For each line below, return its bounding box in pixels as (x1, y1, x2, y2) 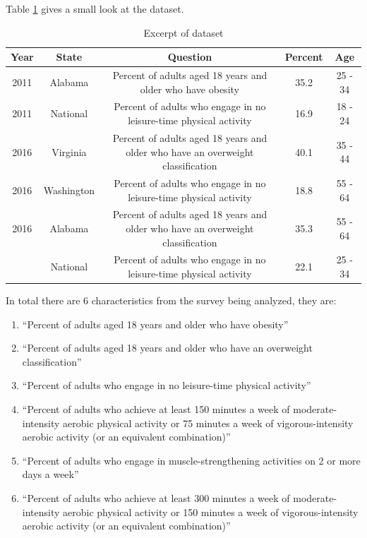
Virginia (52, 144, 87, 159)
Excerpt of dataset (143, 25, 224, 40)
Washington (43, 182, 95, 197)
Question (167, 49, 212, 64)
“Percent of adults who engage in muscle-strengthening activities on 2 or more (22, 453, 361, 467)
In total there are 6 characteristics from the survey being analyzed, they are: (6, 293, 337, 308)
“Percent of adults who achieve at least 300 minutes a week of (22, 491, 290, 506)
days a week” (22, 467, 79, 482)
